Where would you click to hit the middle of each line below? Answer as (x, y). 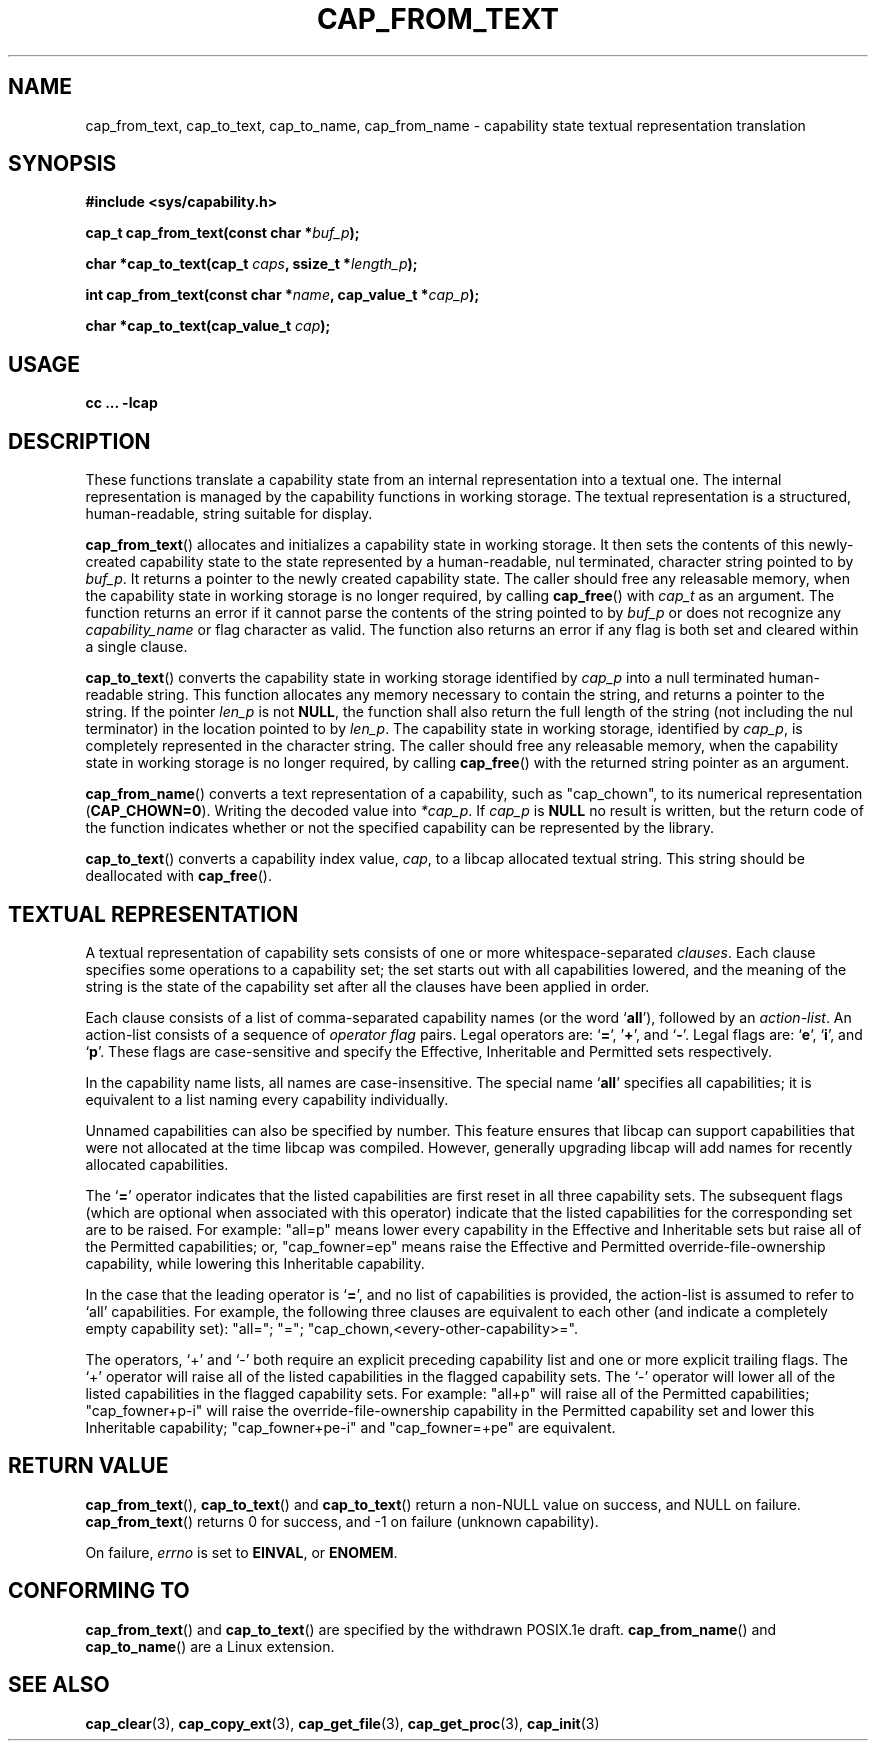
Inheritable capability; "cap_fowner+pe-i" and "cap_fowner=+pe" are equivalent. (350, 1427)
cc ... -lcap (121, 403)
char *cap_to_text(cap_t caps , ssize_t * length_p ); (251, 264)
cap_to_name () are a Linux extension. (210, 1646)
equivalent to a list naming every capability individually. (267, 1099)
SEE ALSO (59, 1685)
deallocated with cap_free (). (178, 876)
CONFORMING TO (99, 1591)
